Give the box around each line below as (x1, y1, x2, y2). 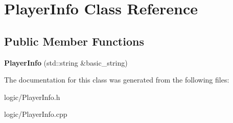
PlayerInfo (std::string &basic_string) (4, 57, 128, 68)
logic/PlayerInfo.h (4, 91, 60, 102)
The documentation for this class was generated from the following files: (4, 74, 229, 85)
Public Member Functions (4, 33, 144, 49)
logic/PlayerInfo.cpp (4, 109, 67, 119)
